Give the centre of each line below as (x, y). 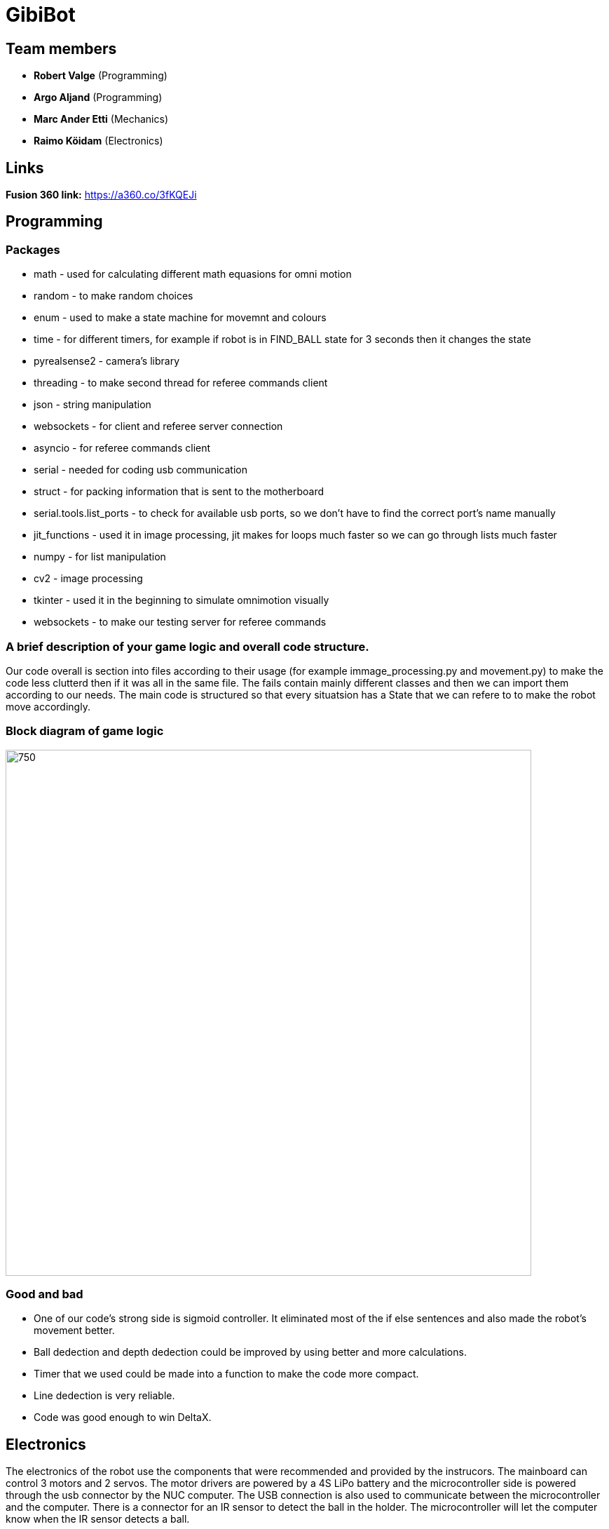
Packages (33, 249)
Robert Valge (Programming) (101, 76)
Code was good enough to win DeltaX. (123, 1417)
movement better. (74, 1331)
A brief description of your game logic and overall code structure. (187, 646)
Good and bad (45, 1294)
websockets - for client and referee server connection (158, 426)
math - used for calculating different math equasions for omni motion (193, 274)
